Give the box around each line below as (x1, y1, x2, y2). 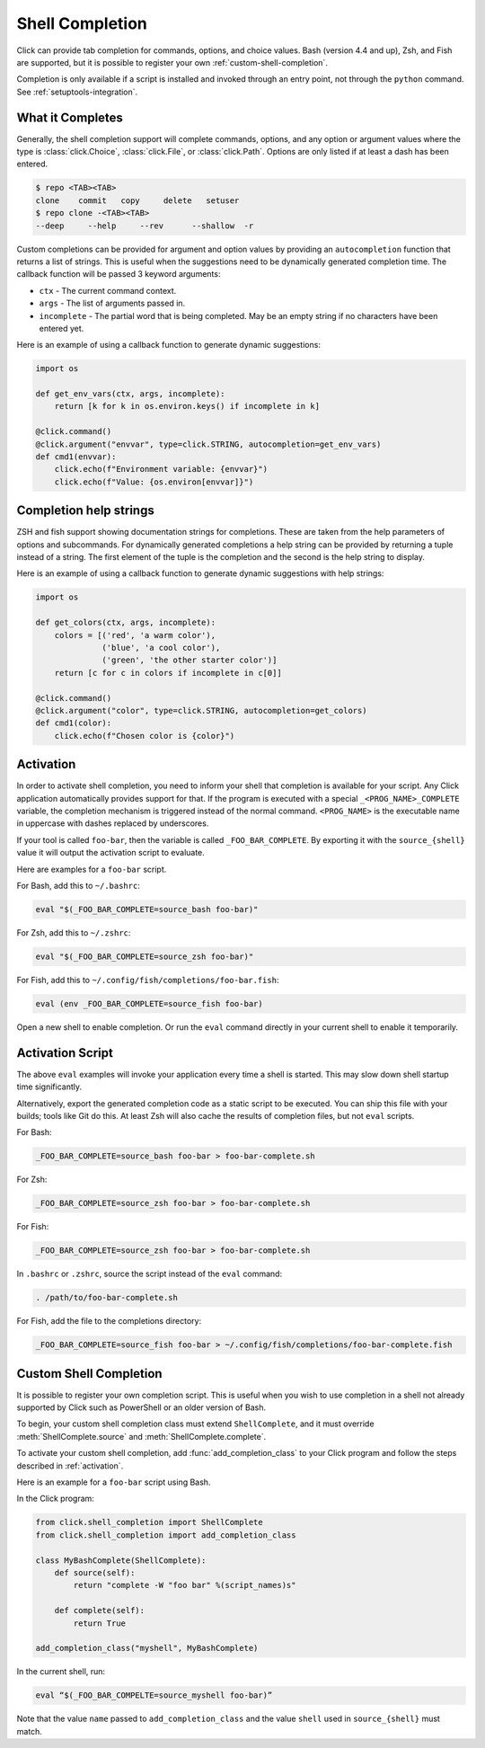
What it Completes (16, 110, 123, 125)
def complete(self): (54, 1605, 145, 1616)
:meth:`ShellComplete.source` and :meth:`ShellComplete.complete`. (16, 1431, 267, 1442)
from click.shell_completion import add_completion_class (35, 1530, 296, 1540)
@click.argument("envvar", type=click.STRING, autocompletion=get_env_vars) (35, 439, 382, 449)
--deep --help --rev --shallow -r (35, 220, 254, 231)
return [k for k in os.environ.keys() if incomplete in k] (54, 401, 321, 412)
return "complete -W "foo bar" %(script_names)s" (73, 1580, 296, 1591)
